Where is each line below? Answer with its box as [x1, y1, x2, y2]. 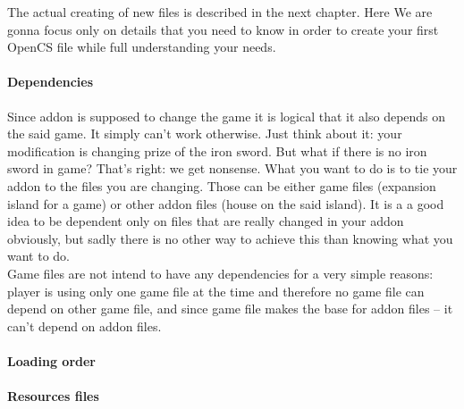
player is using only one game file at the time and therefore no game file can [7, 281, 425, 300]
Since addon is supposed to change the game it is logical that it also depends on [7, 106, 446, 125]
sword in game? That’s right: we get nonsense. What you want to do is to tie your [7, 159, 458, 178]
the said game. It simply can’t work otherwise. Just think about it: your [7, 124, 402, 143]
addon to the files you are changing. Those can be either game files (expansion [7, 176, 436, 195]
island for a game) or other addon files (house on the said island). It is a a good [7, 194, 444, 213]
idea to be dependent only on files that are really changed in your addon [7, 212, 404, 230]
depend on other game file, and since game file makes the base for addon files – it [7, 299, 453, 318]
